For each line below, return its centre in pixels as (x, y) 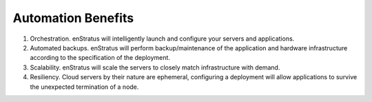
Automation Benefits (73, 18)
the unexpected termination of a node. (84, 87)
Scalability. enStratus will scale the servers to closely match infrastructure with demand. (155, 67)
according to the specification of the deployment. (100, 58)
